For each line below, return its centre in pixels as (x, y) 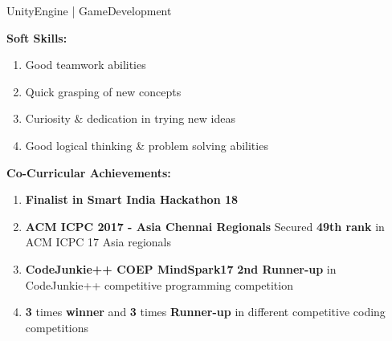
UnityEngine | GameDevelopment (89, 10)
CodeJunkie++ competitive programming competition (159, 284)
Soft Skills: (37, 37)
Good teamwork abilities (86, 65)
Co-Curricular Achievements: (89, 172)
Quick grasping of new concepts (103, 91)
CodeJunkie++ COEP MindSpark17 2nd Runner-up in (181, 268)
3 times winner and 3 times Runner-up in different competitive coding (205, 312)
